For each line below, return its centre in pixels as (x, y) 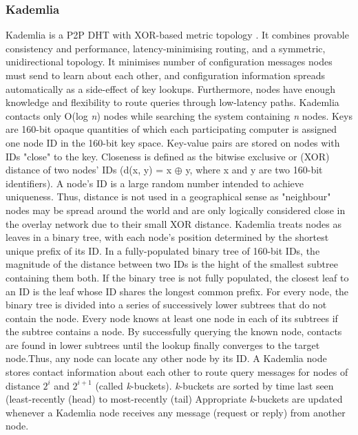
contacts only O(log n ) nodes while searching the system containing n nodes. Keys (179, 115)
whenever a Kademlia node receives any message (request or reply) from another (176, 412)
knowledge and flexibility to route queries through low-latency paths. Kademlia (172, 102)
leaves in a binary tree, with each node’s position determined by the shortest (167, 237)
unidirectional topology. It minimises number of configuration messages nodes (169, 62)
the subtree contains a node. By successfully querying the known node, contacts (174, 331)
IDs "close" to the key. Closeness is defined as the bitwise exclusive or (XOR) (168, 156)
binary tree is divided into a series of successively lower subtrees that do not (166, 305)
